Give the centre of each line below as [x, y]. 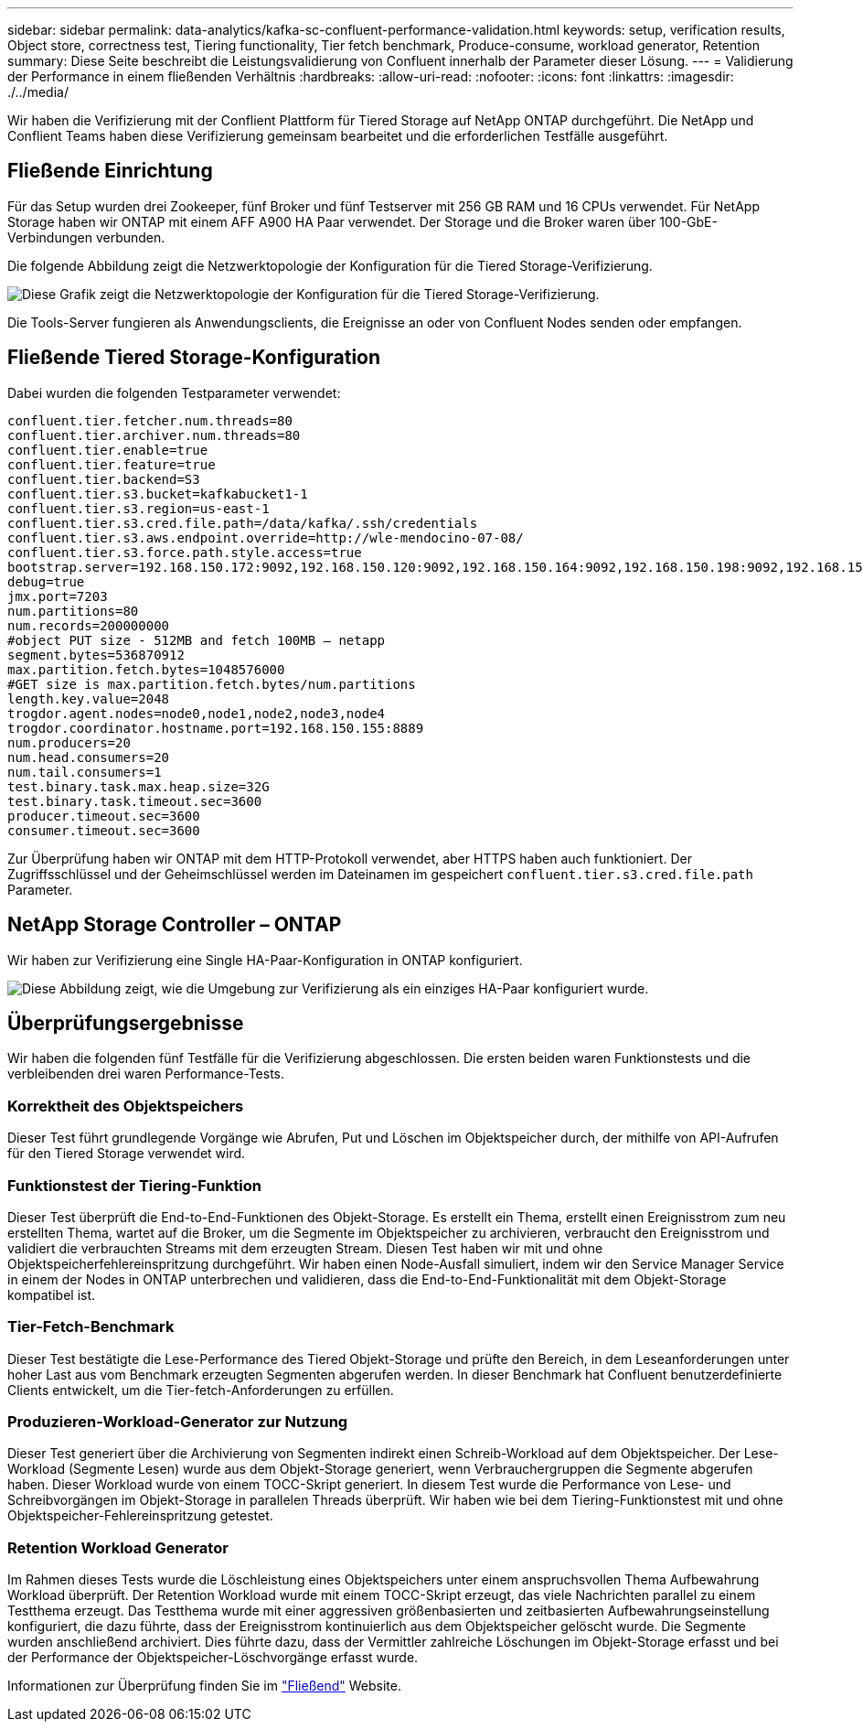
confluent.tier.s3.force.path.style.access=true [185, 552]
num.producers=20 [69, 742]
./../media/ [38, 92]
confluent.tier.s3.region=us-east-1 [139, 508]
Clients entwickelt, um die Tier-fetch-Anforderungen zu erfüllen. [201, 1390]
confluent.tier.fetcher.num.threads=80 [150, 420]
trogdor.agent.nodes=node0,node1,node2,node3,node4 [197, 713]
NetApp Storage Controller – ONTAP [175, 925]
